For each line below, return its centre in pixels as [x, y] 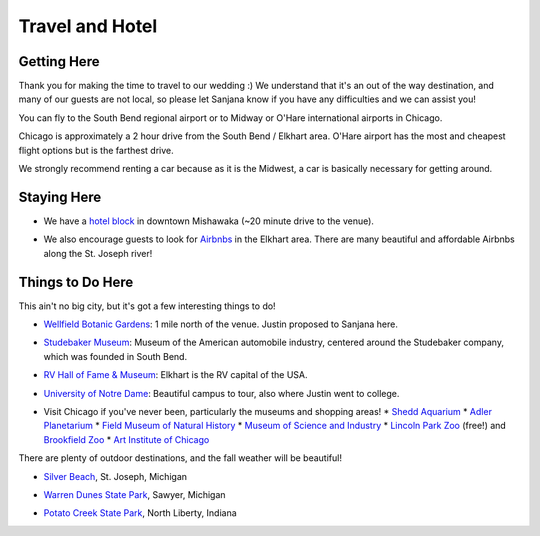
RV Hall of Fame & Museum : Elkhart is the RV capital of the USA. [176, 375]
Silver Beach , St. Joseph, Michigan [115, 476]
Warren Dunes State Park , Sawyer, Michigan [134, 494]
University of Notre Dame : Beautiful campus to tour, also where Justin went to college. [221, 393]
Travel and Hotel [88, 26]
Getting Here [59, 61]
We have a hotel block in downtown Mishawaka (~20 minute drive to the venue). [209, 221]
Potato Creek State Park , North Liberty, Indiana [140, 513]
